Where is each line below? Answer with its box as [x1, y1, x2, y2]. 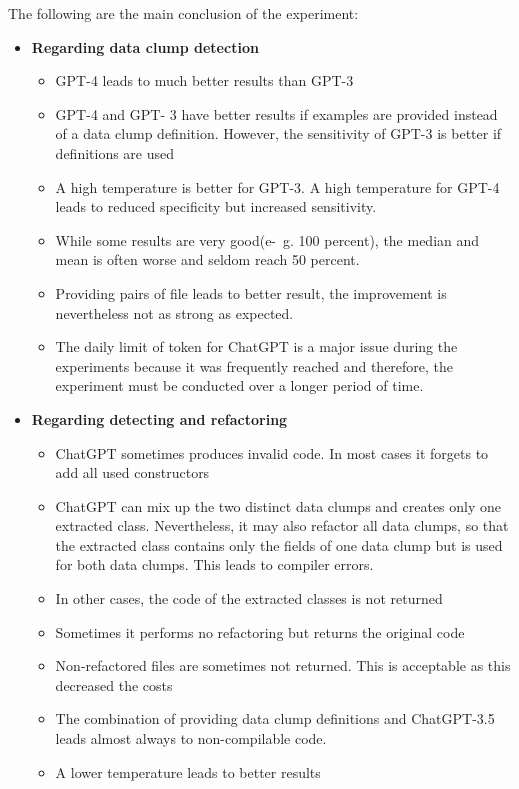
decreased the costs [55, 674, 173, 695]
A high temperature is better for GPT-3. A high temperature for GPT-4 [55, 176, 500, 197]
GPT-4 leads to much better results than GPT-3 [55, 70, 354, 91]
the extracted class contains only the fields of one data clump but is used [55, 534, 503, 555]
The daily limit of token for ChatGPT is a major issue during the [55, 336, 458, 357]
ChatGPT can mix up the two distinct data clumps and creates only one [55, 495, 502, 516]
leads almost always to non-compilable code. [55, 728, 327, 749]
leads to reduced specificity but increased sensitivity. [55, 196, 377, 217]
